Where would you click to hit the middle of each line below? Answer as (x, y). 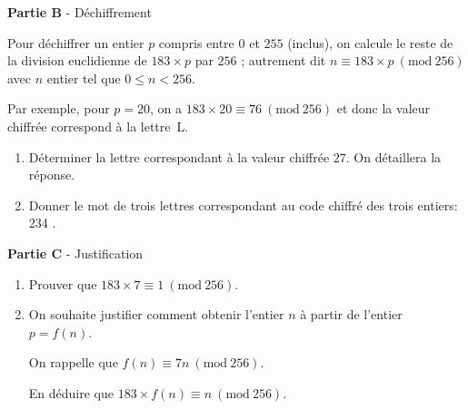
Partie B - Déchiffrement (80, 12)
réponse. (52, 175)
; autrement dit (284, 60)
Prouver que (63, 283)
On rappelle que (73, 362)
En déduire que (71, 392)
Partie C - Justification (75, 253)
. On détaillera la (393, 156)
